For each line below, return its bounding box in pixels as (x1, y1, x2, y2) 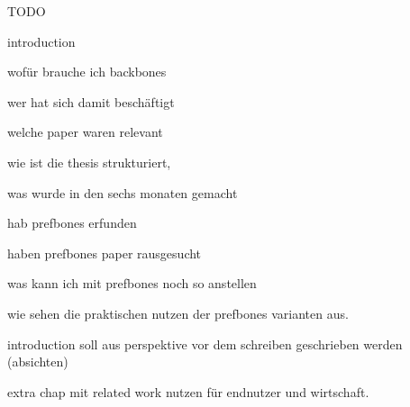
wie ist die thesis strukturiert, (7, 152, 171, 171)
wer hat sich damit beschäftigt (7, 92, 175, 111)
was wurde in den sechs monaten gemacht (7, 183, 238, 202)
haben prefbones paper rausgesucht (7, 243, 202, 262)
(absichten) (7, 352, 68, 371)
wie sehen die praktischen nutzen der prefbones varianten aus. (7, 303, 349, 322)
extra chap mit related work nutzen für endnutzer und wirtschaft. (7, 382, 369, 401)
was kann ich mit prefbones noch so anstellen (7, 274, 257, 293)
